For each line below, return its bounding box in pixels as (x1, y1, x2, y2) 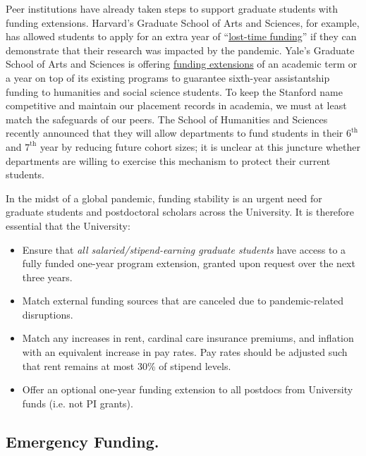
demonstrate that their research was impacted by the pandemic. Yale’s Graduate (6, 42, 355, 57)
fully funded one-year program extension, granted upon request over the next (22, 256, 355, 271)
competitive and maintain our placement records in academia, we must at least (6, 98, 347, 113)
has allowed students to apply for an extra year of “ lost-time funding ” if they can (6, 29, 357, 44)
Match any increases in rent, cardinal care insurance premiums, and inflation (22, 331, 354, 345)
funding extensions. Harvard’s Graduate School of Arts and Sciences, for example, (6, 15, 360, 30)
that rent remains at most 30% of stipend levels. (22, 358, 231, 373)
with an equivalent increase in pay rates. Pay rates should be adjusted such (22, 345, 348, 359)
